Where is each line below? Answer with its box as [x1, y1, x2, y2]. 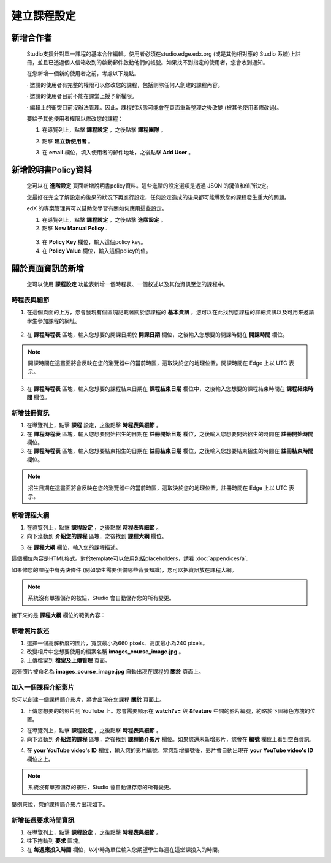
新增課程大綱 [11, 511, 50, 519]
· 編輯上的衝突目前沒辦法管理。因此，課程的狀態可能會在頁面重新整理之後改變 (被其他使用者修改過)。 [26, 104, 283, 111]
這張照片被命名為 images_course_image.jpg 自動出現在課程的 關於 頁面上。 [11, 668, 205, 675]
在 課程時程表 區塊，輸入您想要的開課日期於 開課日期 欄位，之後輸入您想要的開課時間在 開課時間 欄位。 [26, 331, 288, 338]
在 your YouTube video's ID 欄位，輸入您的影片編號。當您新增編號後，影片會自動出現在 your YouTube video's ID [26, 747, 314, 754]
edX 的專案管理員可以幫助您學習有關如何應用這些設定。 [26, 205, 168, 212]
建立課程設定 [11, 9, 77, 23]
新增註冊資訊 [11, 408, 50, 417]
